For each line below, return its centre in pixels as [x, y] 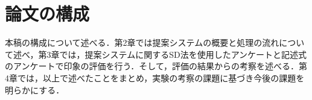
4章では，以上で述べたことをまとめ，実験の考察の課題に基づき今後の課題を [155, 77]
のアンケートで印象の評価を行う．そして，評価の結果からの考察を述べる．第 [156, 66]
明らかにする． [35, 89]
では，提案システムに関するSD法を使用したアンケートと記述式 [183, 54]
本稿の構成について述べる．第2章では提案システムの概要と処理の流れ [142, 42]
